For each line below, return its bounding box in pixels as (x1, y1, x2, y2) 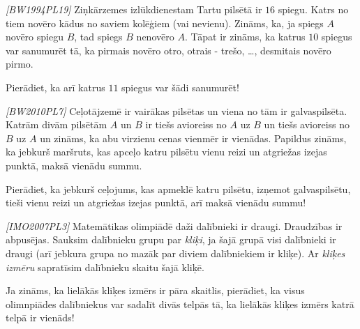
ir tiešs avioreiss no (145, 117, 227, 132)
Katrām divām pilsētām (6, 117, 107, 132)
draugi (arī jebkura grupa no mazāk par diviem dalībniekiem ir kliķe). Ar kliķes (6, 245, 345, 260)
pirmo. (6, 56, 33, 71)
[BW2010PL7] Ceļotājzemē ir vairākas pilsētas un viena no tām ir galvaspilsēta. (6, 103, 347, 118)
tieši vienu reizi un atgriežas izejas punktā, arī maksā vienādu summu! (6, 195, 306, 210)
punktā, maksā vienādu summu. (6, 158, 142, 172)
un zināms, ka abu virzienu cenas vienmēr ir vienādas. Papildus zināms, (40, 130, 347, 145)
